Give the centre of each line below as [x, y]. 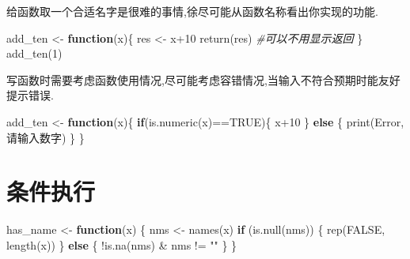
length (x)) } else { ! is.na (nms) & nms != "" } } [122, 244]
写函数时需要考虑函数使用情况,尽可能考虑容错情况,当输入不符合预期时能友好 [203, 79]
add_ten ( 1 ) [34, 53]
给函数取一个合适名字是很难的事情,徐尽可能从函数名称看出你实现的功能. [192, 11]
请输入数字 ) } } [46, 137]
